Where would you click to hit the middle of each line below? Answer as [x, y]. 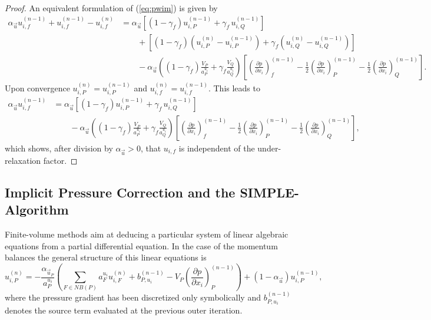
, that [151, 148]
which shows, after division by [59, 148]
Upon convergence [37, 88]
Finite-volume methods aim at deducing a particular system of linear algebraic [147, 234]
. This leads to [234, 88]
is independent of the [217, 148]
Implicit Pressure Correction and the [120, 192]
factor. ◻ [60, 160]
